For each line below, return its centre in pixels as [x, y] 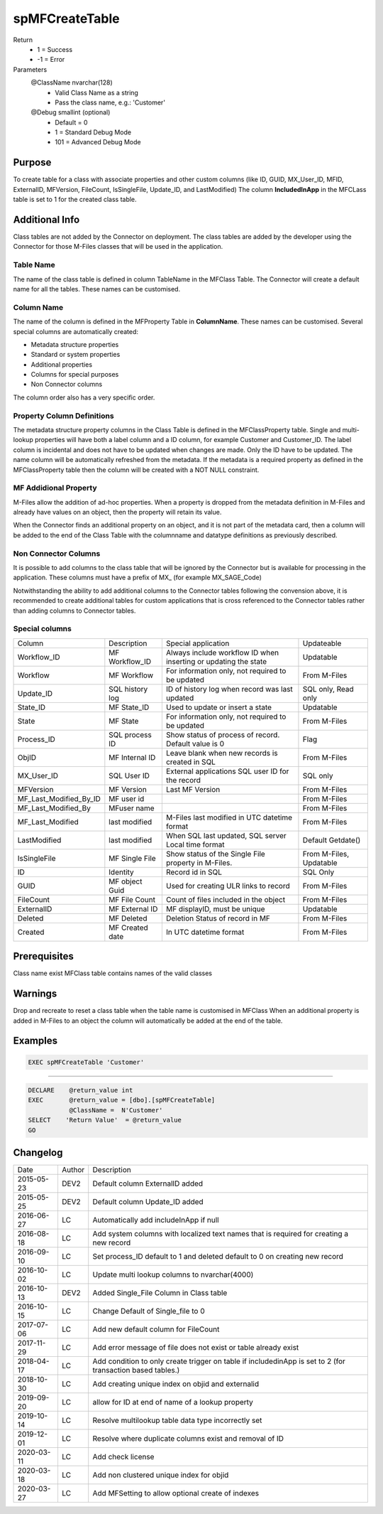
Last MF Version [193, 789]
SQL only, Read [328, 689]
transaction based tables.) [136, 1370]
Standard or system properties [76, 355]
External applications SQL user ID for [227, 771]
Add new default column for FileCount [156, 1329]
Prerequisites [43, 956]
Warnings [35, 994]
